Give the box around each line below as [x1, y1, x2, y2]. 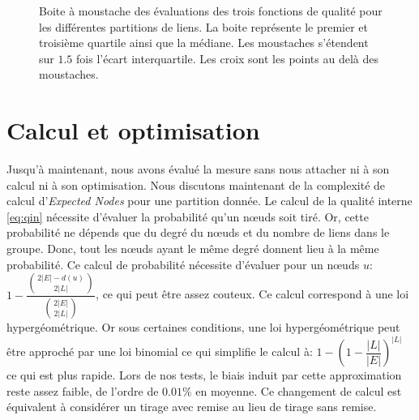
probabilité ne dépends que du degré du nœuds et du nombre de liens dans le [6, 224, 390, 241]
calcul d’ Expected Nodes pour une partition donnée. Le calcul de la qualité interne [6, 192, 413, 209]
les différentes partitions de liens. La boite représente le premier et [39, 18, 368, 35]
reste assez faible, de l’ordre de [6, 382, 159, 399]
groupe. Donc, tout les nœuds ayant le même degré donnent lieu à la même [6, 240, 379, 257]
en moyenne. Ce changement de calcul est [195, 382, 402, 399]
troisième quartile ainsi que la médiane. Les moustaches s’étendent [39, 34, 369, 51]
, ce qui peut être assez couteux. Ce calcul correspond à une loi [96, 285, 409, 302]
